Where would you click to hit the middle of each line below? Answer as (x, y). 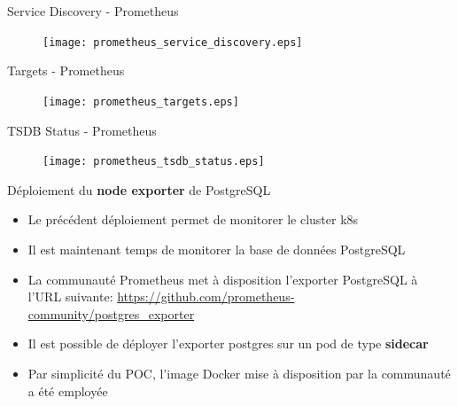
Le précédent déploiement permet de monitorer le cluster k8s (193, 219)
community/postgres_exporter (111, 313)
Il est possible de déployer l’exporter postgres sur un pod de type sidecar (228, 344)
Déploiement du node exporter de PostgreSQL (139, 189)
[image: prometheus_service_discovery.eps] (173, 42)
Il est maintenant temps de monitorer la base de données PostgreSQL (217, 249)
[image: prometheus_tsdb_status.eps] (154, 162)
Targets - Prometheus (66, 70)
